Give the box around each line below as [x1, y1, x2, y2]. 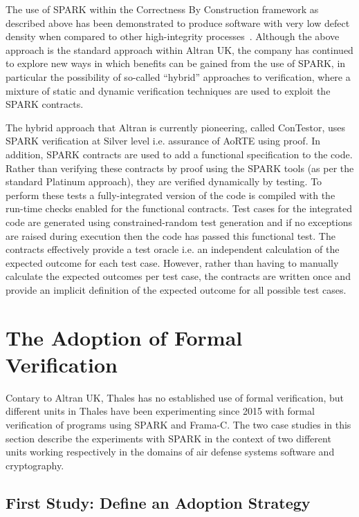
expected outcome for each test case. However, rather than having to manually [6, 255, 339, 270]
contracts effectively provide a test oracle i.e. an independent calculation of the [6, 242, 340, 256]
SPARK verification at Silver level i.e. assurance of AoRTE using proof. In [6, 133, 321, 148]
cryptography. [6, 458, 64, 472]
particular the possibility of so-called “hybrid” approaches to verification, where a [6, 69, 351, 84]
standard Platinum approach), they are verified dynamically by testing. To [6, 174, 322, 189]
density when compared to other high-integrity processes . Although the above [6, 29, 340, 44]
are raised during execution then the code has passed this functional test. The [6, 228, 335, 243]
